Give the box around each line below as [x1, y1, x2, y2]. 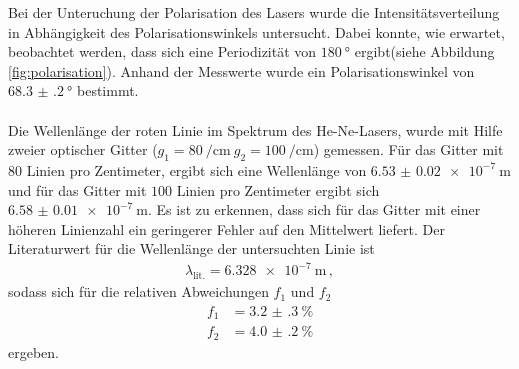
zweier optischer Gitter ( [8, 139, 158, 160]
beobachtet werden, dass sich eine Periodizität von [8, 41, 317, 62]
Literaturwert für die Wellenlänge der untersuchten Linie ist [8, 238, 375, 259]
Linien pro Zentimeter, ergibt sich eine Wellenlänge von [26, 159, 367, 180]
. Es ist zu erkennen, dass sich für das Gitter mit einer [148, 199, 481, 220]
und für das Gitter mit [8, 179, 147, 200]
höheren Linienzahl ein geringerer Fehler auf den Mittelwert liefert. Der [8, 218, 445, 239]
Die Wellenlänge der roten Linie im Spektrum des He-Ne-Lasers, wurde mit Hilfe [8, 119, 503, 140]
